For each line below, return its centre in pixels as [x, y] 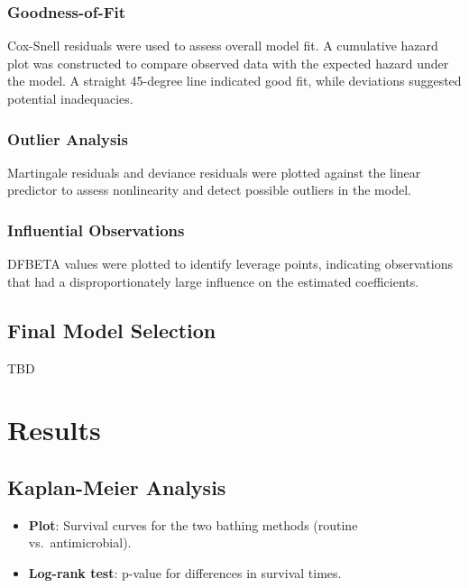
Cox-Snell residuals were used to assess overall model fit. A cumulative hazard [223, 46]
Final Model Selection [112, 330]
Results [54, 430]
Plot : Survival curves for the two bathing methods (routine [193, 524]
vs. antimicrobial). [80, 542]
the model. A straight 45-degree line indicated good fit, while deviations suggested [234, 81]
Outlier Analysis [68, 138]
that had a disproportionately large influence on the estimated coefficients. [213, 281]
